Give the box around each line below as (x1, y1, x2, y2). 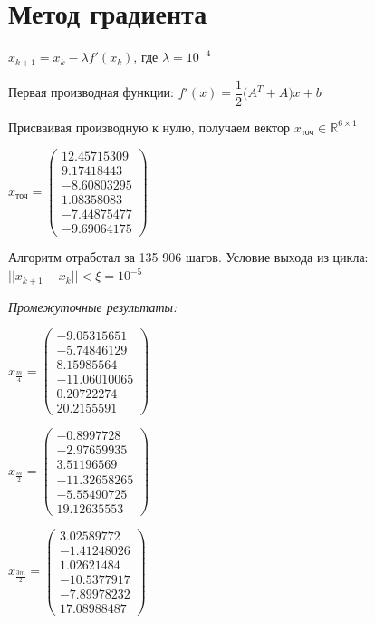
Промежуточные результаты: (8, 297, 178, 316)
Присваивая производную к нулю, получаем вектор (8, 117, 290, 136)
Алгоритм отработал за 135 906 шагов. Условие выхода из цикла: (8, 248, 369, 267)
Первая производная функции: (8, 83, 175, 102)
